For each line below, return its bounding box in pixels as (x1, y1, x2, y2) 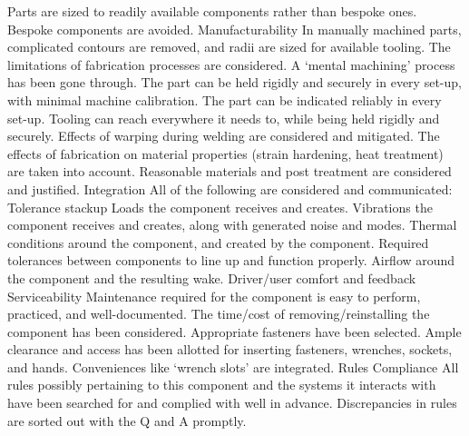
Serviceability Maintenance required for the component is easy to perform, (7, 286, 421, 305)
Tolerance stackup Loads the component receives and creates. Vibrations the (7, 197, 433, 216)
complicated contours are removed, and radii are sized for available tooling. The (7, 37, 451, 56)
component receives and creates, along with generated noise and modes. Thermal (7, 215, 457, 234)
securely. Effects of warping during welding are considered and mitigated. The (7, 126, 440, 145)
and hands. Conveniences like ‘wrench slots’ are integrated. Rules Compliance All (7, 357, 459, 376)
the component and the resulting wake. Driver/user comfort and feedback (7, 268, 416, 287)
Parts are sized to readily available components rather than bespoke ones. (7, 2, 417, 20)
